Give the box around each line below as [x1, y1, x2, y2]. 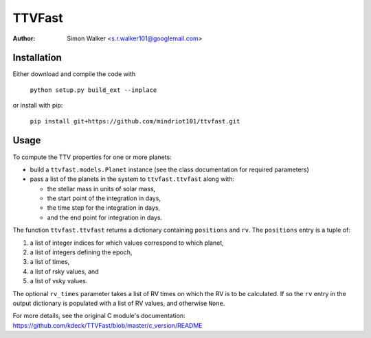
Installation [12, 52, 62, 64]
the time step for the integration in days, [47, 204, 161, 212]
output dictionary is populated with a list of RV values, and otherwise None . [12, 299, 225, 307]
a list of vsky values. [30, 277, 88, 285]
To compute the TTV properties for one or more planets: [12, 153, 172, 161]
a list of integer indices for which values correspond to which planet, [30, 239, 225, 247]
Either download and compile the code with [12, 70, 136, 78]
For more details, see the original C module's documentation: [12, 312, 185, 320]
